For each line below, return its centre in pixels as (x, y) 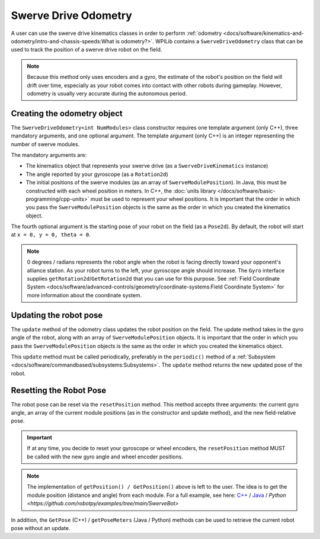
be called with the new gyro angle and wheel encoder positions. (105, 457)
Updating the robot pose (57, 315)
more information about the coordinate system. (84, 295)
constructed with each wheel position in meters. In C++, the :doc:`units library (121, 191)
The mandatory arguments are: (49, 155)
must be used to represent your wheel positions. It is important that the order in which (195, 199)
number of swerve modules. (45, 144)
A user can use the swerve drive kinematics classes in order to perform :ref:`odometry (116, 33)
